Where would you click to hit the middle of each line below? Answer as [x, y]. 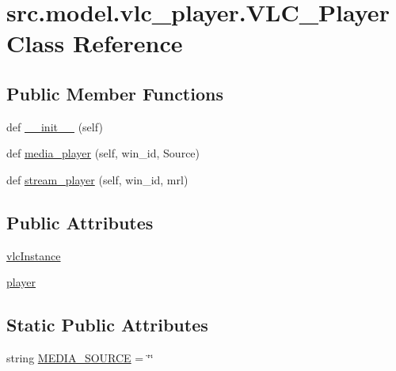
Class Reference [95, 43]
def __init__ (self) [55, 126]
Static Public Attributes [107, 325]
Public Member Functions [115, 93]
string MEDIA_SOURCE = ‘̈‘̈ [80, 358]
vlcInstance [34, 255]
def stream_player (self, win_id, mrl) [97, 179]
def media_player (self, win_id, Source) [103, 153]
